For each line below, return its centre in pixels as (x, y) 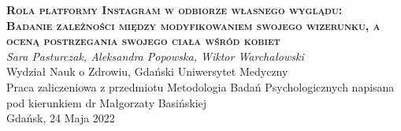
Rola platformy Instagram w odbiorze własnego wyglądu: (175, 9)
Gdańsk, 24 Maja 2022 (61, 118)
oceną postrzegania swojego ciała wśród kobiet (143, 41)
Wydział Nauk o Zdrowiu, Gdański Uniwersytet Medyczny (147, 71)
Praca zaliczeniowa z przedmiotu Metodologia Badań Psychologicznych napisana (200, 86)
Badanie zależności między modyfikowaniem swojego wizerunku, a (193, 25)
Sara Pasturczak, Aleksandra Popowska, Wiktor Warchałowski (155, 56)
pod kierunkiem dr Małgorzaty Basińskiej (107, 102)
